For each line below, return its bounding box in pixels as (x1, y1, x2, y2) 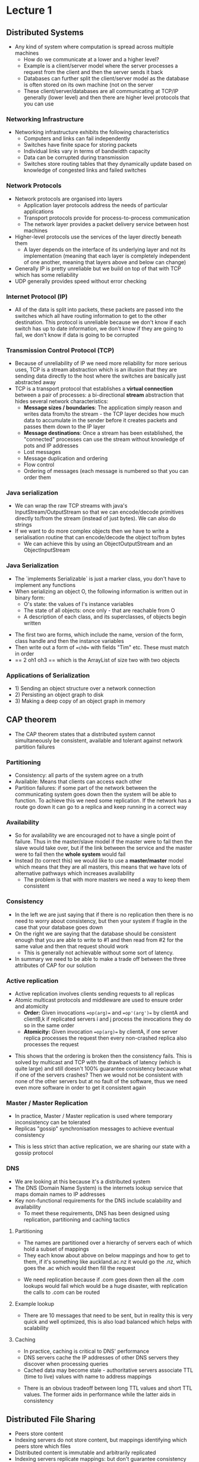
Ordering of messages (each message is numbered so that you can (23, 468, 189, 475)
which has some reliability (14, 271, 79, 278)
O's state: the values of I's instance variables (23, 600, 134, 607)
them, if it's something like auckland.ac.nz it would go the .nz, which (23, 1258, 191, 1265)
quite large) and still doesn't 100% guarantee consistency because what (14, 1065, 192, 1072)
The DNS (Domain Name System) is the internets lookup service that (14, 1184, 183, 1191)
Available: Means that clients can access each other (14, 778, 143, 785)
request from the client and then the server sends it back (23, 69, 163, 75)
